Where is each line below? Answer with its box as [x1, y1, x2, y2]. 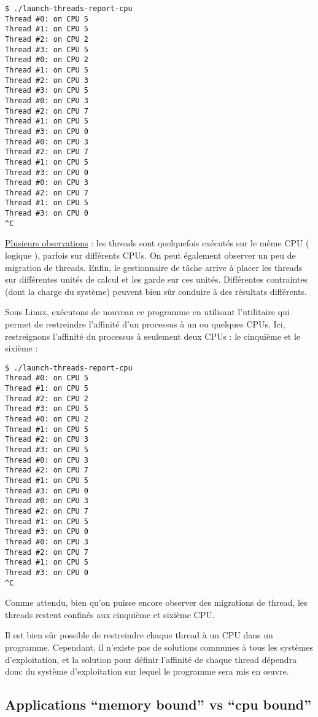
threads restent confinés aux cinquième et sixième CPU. [5, 608, 215, 621]
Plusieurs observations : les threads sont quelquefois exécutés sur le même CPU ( [5, 237, 309, 249]
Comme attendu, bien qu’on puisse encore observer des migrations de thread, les [5, 596, 308, 609]
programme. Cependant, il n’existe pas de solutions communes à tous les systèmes [5, 641, 314, 653]
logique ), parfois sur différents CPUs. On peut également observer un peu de [5, 249, 296, 262]
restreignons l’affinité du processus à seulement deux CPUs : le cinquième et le [5, 329, 301, 342]
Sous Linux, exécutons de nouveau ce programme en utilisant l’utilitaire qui [5, 305, 290, 318]
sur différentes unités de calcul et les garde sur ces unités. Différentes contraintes [5, 273, 308, 286]
